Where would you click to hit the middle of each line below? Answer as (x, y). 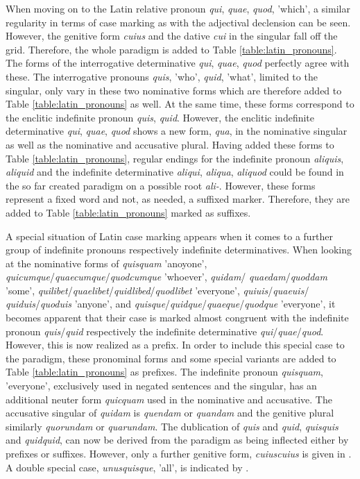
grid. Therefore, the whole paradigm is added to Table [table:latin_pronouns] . (171, 49)
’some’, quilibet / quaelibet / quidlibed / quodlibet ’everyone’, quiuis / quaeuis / (157, 290)
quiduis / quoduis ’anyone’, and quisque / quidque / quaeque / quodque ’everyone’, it (171, 304)
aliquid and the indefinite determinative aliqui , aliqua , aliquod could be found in (175, 172)
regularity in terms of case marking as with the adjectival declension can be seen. (178, 22)
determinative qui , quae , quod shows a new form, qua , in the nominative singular (177, 131)
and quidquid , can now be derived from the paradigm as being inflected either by (177, 440)
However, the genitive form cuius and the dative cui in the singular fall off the (172, 36)
